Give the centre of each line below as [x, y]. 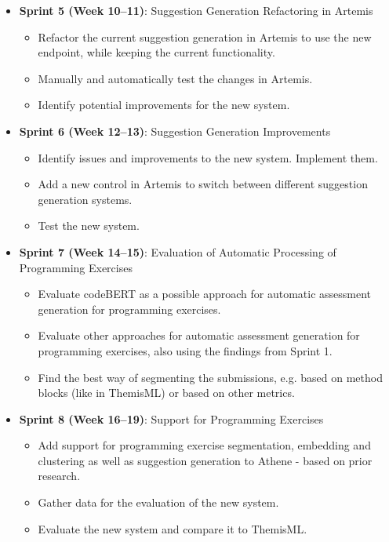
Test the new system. [89, 226]
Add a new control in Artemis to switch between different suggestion [203, 184]
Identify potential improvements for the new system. [164, 105]
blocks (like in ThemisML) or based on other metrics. [166, 393]
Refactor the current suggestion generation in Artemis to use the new [205, 36]
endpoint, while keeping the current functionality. [156, 52]
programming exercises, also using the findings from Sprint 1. [185, 350]
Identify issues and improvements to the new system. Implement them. [208, 157]
